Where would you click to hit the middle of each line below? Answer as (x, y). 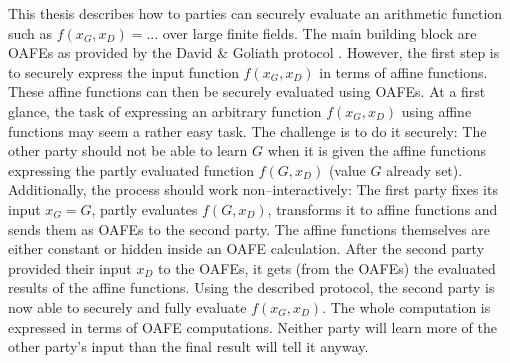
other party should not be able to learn (128, 150)
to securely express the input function (123, 71)
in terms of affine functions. (403, 71)
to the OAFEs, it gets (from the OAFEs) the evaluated (327, 267)
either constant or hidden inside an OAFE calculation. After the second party (246, 248)
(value (347, 169)
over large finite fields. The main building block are (319, 32)
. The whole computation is (406, 306)
